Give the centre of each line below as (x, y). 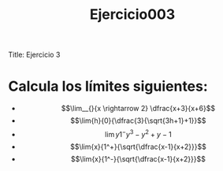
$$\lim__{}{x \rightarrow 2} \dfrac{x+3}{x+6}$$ (138, 109)
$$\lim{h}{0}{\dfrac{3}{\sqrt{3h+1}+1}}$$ (138, 121)
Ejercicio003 (132, 15)
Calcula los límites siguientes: (108, 86)
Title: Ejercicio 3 (34, 55)
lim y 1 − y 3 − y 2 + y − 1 (138, 134)
